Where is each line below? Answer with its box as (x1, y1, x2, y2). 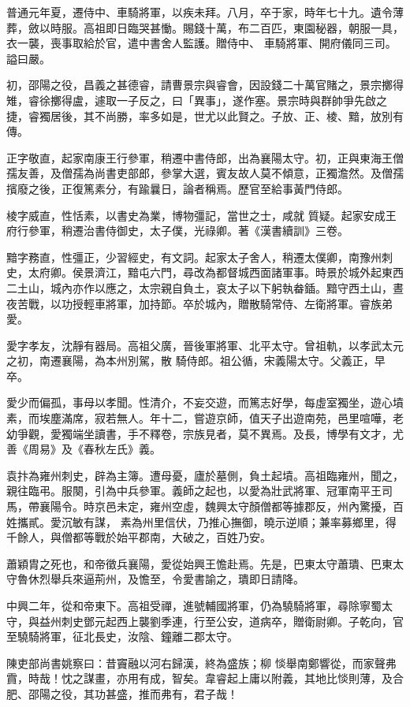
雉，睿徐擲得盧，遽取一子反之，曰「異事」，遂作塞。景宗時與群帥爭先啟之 (6, 91, 387, 108)
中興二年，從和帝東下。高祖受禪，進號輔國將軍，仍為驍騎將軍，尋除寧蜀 (6, 597, 382, 613)
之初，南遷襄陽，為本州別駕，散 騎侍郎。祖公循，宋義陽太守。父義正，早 (6, 352, 386, 369)
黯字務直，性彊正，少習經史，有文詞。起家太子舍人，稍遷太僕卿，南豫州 (6, 248, 382, 265)
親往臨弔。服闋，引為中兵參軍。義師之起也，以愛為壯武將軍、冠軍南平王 (6, 482, 382, 499)
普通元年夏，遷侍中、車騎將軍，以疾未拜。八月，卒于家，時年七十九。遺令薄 (6, 4, 404, 20)
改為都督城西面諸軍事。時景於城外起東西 (193, 264, 404, 281)
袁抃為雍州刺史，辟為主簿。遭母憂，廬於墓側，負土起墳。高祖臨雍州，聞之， (6, 467, 404, 483)
